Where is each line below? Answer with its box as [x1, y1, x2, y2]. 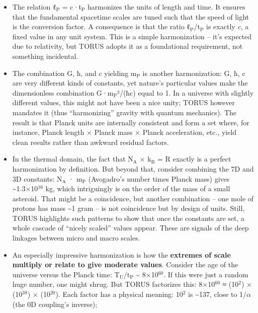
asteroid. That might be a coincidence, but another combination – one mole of [12, 193, 254, 203]
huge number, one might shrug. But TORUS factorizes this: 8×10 [12, 279, 215, 289]
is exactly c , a [206, 21, 249, 32]
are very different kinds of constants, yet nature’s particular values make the [12, 77, 248, 88]
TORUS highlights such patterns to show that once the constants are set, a [12, 212, 245, 223]
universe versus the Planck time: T [12, 269, 120, 279]
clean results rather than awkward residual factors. [12, 136, 169, 147]
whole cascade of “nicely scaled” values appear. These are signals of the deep [12, 222, 249, 233]
